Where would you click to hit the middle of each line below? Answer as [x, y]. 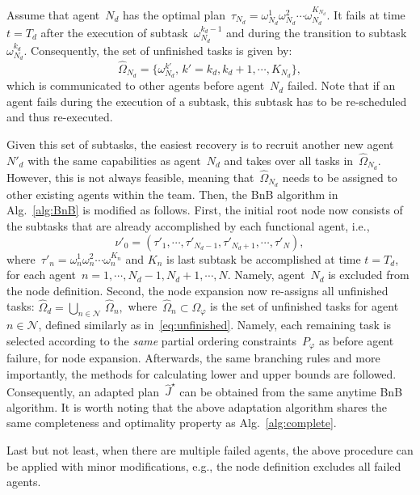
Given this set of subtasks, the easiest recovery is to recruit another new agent [200, 144]
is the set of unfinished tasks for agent [304, 306]
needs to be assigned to [340, 177]
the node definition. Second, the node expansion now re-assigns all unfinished [197, 290]
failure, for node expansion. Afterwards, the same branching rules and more [193, 358]
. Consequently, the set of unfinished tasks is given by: [158, 50]
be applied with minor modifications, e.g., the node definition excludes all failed [204, 465]
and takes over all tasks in [289, 160]
